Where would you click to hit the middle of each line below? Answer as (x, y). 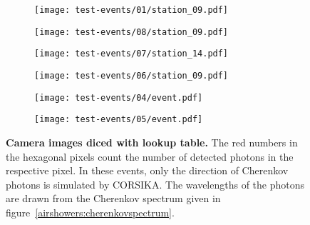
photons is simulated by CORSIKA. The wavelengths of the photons (155, 184)
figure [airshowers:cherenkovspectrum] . (90, 212)
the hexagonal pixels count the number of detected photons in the (150, 156)
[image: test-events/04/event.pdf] (119, 97)
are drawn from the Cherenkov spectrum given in (113, 198)
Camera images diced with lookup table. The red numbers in (152, 142)
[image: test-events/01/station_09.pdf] (131, 10)
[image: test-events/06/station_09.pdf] (131, 75)
